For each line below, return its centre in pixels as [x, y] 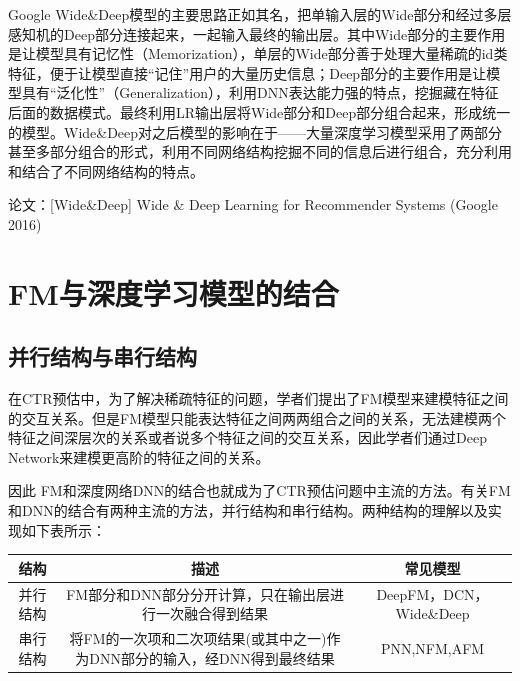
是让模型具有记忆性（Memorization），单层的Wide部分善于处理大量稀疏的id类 [258, 53]
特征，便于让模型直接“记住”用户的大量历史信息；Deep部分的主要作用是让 [247, 72]
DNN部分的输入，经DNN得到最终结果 [212, 657]
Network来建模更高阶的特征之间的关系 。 [139, 456]
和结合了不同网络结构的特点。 [106, 170]
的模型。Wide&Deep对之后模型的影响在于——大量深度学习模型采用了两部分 [255, 131]
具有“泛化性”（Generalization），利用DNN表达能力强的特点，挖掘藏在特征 [260, 92]
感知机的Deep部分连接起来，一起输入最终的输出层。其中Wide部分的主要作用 [257, 33]
